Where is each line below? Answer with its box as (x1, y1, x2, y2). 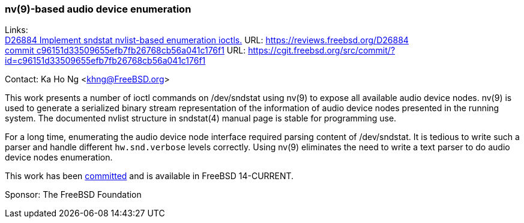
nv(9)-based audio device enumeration (5, 3, 191, 15)
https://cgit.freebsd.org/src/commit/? (248, 45, 396, 56)
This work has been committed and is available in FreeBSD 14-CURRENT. (5, 171, 294, 182)
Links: (5, 25, 28, 35)
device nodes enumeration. (5, 152, 113, 163)
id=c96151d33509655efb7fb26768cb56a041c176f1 (5, 55, 206, 66)
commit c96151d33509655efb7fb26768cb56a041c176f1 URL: (5, 45, 246, 56)
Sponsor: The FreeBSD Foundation (5, 189, 142, 200)
